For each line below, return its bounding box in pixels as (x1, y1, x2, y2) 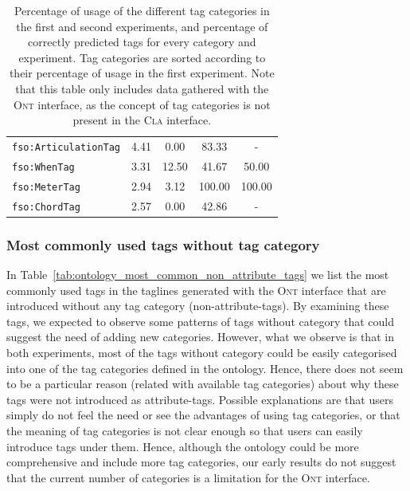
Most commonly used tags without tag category (6, 234, 320, 254)
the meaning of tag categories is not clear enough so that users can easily (6, 422, 363, 439)
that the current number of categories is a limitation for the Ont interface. (6, 469, 370, 485)
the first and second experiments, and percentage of (16, 18, 268, 34)
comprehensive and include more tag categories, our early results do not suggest (6, 454, 396, 470)
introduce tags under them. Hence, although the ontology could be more (6, 438, 359, 454)
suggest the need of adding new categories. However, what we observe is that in (6, 328, 394, 345)
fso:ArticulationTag (12, 142, 121, 153)
